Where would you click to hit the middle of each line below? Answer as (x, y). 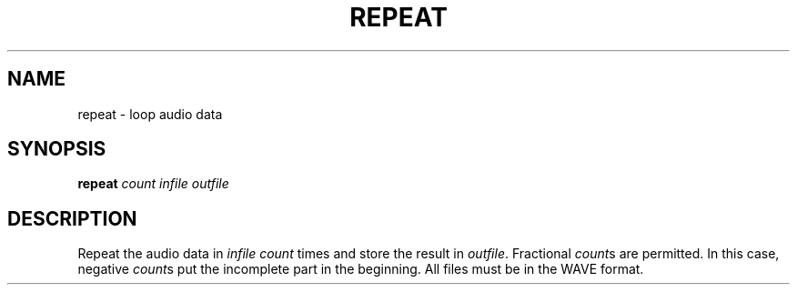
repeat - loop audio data (150, 114)
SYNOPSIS (57, 149)
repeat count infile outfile (153, 184)
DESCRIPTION (72, 218)
